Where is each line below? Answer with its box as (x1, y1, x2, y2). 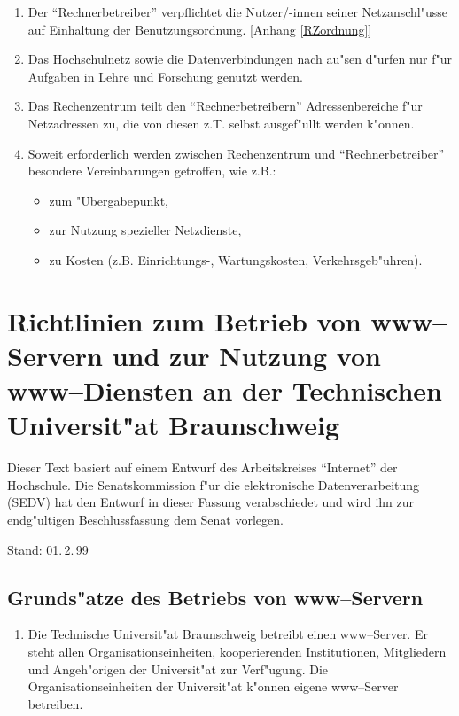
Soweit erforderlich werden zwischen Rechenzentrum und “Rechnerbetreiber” (27, 144, 445, 162)
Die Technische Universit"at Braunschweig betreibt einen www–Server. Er (27, 625, 428, 643)
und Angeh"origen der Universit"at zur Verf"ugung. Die (27, 659, 329, 678)
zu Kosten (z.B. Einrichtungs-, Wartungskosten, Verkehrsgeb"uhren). (49, 250, 423, 268)
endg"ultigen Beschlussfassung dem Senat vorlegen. (7, 510, 284, 528)
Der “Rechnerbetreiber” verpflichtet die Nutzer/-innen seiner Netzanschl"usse (27, 3, 448, 20)
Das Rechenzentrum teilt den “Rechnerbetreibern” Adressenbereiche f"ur (27, 97, 423, 115)
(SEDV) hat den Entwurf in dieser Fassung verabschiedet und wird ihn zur (7, 493, 415, 511)
